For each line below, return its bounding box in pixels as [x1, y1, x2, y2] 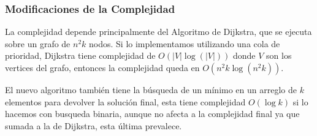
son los [266, 49, 292, 62]
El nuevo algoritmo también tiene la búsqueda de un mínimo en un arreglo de [5, 83, 297, 96]
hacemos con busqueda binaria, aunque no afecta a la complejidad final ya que [5, 107, 300, 120]
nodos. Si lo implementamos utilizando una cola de [89, 37, 280, 50]
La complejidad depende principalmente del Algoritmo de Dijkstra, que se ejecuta [5, 25, 312, 38]
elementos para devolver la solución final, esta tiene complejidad [5, 95, 246, 108]
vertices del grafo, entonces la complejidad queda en [5, 61, 200, 74]
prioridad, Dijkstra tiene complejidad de [5, 49, 156, 62]
